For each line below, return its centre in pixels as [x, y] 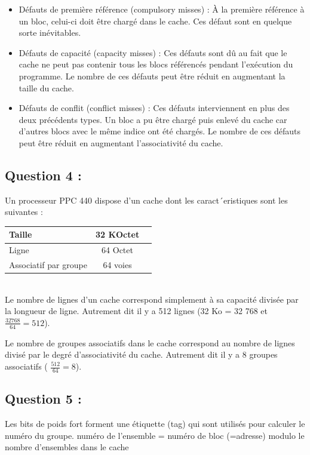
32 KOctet [117, 234]
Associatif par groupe [48, 265]
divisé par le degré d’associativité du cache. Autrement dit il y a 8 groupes [141, 354]
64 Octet [117, 250]
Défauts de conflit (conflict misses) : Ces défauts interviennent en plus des [154, 108]
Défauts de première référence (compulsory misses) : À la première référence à [162, 9]
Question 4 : [43, 175]
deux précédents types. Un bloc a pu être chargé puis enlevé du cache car [153, 119]
